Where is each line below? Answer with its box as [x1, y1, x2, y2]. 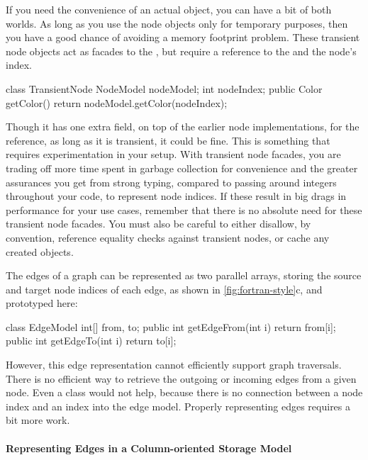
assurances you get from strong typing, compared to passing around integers [6, 174, 337, 189]
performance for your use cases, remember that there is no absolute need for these [6, 202, 362, 217]
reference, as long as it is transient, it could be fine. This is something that [6, 133, 330, 147]
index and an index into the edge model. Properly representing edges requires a [6, 398, 351, 413]
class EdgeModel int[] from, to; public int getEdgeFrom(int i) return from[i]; [6, 319, 336, 334]
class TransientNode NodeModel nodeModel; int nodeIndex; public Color [6, 81, 323, 96]
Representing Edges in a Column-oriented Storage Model [6, 440, 292, 455]
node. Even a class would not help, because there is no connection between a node [6, 385, 363, 400]
